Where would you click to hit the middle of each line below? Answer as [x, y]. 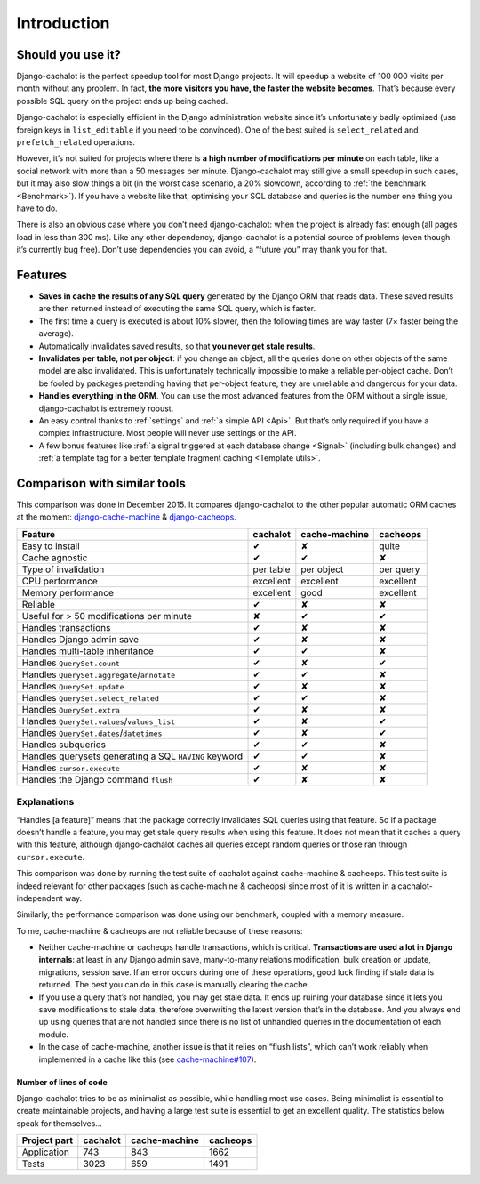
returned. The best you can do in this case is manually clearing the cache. [174, 985]
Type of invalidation [63, 569]
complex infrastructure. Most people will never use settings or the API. [168, 433]
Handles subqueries [64, 745]
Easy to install [51, 545]
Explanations [45, 802]
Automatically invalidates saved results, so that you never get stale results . [177, 346]
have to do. [37, 208]
